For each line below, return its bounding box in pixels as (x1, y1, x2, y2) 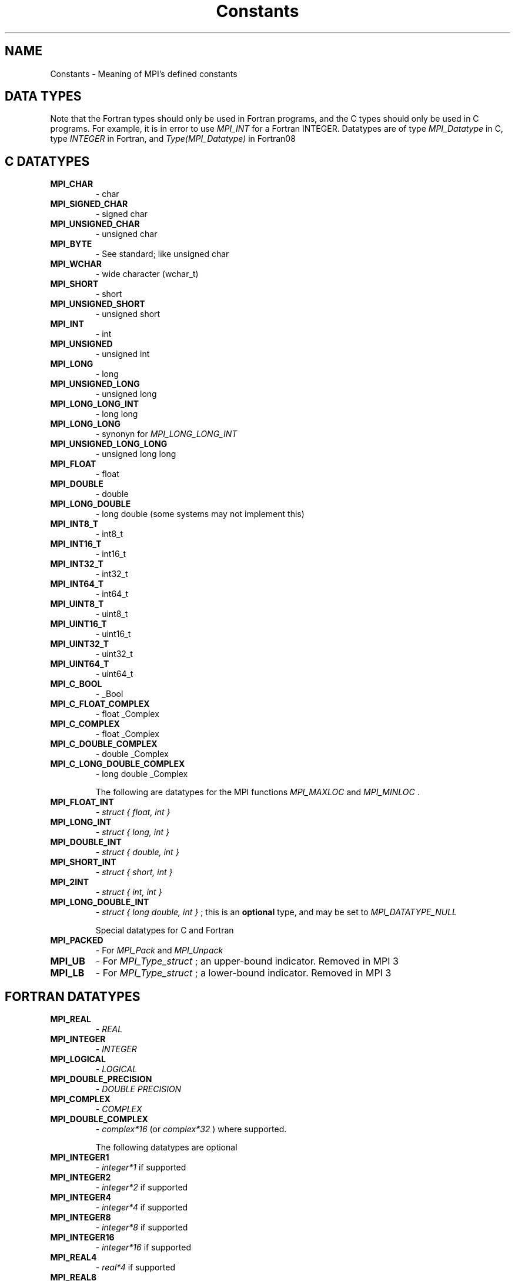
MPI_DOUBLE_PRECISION (50, 1074, 152, 1085)
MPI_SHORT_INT (50, 857, 116, 868)
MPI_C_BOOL (50, 679, 102, 689)
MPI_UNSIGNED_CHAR (50, 219, 140, 229)
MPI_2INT (50, 877, 89, 888)
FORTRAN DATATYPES (5, 989, 141, 1004)
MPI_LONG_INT (50, 817, 112, 828)
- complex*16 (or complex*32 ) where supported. (95, 1124, 287, 1135)
